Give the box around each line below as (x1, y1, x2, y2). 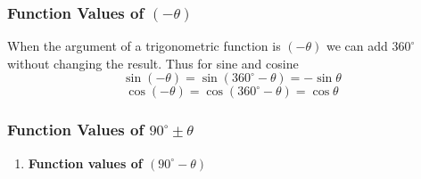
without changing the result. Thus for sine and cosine (7, 53, 299, 72)
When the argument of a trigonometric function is (7, 37, 281, 55)
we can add (326, 37, 388, 55)
